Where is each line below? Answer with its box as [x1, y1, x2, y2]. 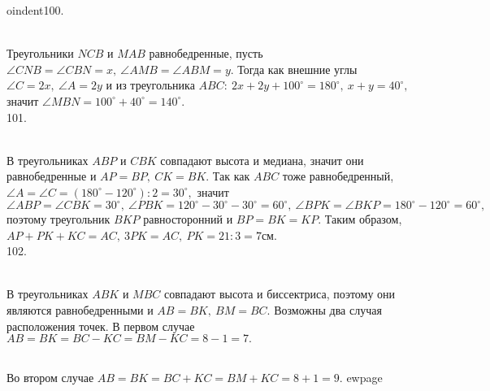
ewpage [346, 368, 383, 385]
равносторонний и [143, 211, 233, 228]
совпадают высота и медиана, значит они [160, 151, 364, 168]
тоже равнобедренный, [282, 167, 394, 185]
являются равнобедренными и [7, 302, 154, 318]
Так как [212, 167, 250, 185]
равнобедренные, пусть [149, 45, 263, 62]
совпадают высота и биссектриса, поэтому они [163, 285, 396, 302]
